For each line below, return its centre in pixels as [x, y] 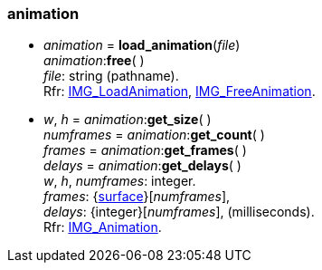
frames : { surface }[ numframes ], [137, 197]
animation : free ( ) [94, 61]
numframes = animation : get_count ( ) [154, 135]
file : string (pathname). [111, 76]
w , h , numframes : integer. [120, 181]
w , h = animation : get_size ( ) [128, 120]
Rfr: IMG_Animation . [103, 227]
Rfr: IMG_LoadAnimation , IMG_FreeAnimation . [180, 92]
